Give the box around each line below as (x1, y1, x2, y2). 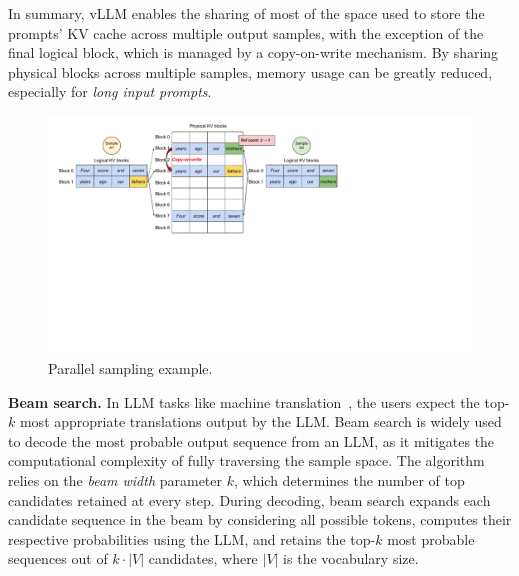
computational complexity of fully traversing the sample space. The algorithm (8, 450, 485, 471)
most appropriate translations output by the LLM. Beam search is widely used (19, 411, 502, 432)
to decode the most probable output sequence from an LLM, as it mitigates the (8, 430, 495, 451)
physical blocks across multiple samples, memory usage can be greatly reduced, (8, 61, 493, 82)
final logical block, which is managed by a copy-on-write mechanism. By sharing (8, 42, 499, 63)
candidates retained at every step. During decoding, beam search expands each (8, 489, 491, 510)
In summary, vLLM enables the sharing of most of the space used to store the (8, 3, 485, 23)
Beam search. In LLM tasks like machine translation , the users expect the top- (8, 391, 510, 412)
